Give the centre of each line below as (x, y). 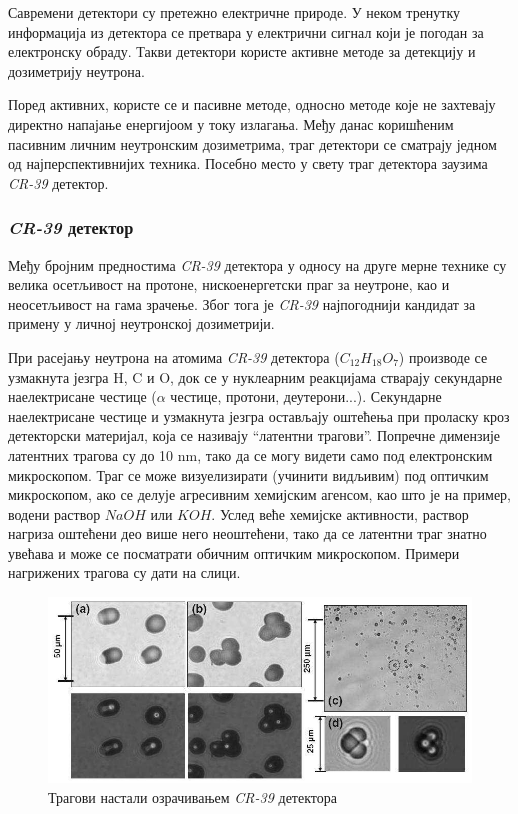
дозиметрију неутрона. (76, 70)
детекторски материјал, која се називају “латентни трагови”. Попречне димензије (254, 435)
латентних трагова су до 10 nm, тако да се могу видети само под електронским (250, 454)
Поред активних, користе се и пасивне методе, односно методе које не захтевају (252, 104)
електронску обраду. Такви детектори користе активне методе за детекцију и (242, 51)
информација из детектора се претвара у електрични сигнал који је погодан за (246, 31)
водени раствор (54, 513)
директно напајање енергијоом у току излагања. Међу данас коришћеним (231, 123)
